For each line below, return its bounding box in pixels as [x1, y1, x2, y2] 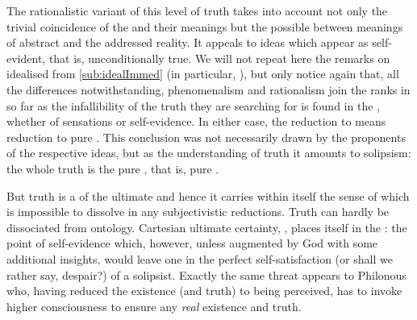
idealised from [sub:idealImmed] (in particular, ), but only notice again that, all [6, 65, 399, 82]
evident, [6, 49, 46, 66]
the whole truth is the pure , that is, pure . [6, 160, 219, 177]
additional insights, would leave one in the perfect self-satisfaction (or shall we [6, 250, 393, 267]
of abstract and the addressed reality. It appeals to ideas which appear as [6, 34, 369, 51]
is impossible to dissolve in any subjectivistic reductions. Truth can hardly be [6, 203, 390, 220]
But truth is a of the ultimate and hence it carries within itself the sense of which [6, 187, 410, 204]
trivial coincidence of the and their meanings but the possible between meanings [6, 18, 403, 35]
